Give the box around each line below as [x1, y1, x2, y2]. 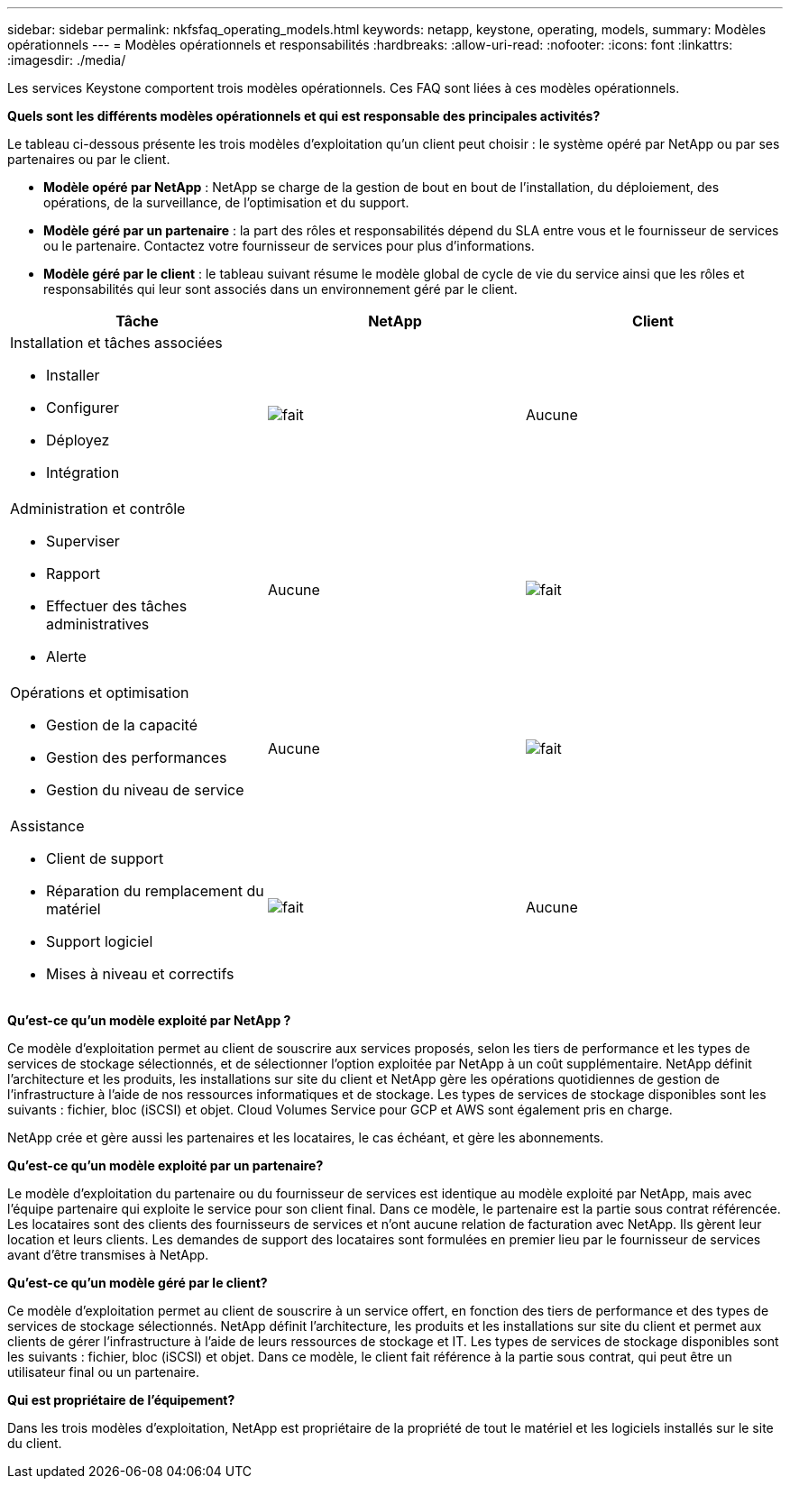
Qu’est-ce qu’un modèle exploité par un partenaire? [7, 1158, 324, 1173]
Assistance [10, 817, 85, 835]
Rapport [46, 564, 100, 582]
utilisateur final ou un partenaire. [7, 1364, 199, 1380]
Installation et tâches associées [10, 334, 223, 352]
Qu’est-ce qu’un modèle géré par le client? [7, 1275, 268, 1290]
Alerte [46, 647, 87, 665]
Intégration [46, 463, 120, 482]
